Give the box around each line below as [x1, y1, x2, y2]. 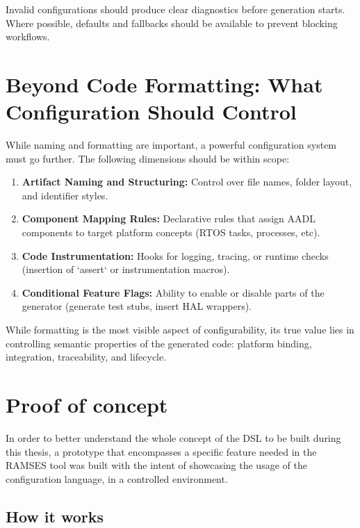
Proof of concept [6, 390, 168, 418]
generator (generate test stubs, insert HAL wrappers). [22, 299, 252, 313]
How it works [6, 505, 104, 527]
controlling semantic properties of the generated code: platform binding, [6, 336, 312, 350]
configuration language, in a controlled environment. [6, 471, 228, 486]
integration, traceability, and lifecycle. [6, 349, 167, 364]
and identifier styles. [22, 188, 108, 202]
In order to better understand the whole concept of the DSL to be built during [6, 430, 341, 445]
